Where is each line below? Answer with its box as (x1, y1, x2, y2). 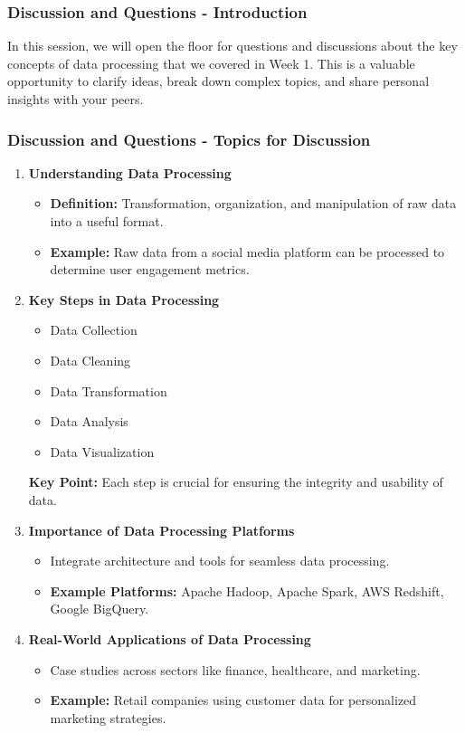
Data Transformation (50, 381, 167, 400)
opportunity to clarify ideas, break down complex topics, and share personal (7, 71, 430, 90)
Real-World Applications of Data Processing (28, 629, 311, 648)
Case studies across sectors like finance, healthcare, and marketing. (50, 660, 421, 679)
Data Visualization (50, 442, 155, 461)
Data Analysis (50, 412, 128, 431)
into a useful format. (50, 212, 164, 230)
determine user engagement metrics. (50, 260, 250, 279)
